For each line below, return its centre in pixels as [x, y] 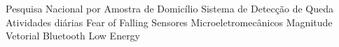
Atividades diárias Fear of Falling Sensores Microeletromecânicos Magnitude [169, 22]
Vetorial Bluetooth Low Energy [73, 36]
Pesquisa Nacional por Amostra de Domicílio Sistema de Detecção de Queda [169, 8]
